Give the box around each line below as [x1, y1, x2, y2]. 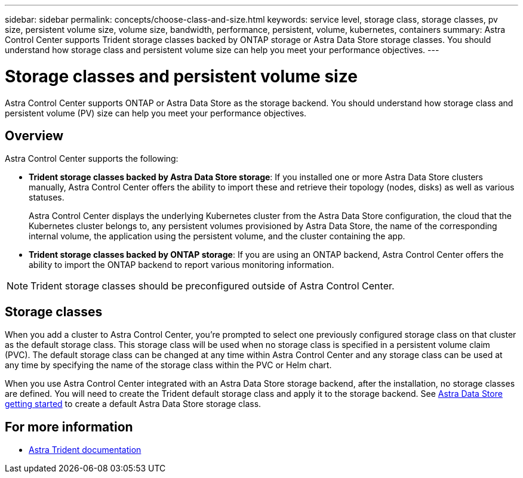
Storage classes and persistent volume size [5, 66, 358, 87]
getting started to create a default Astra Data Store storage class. [5, 399, 261, 409]
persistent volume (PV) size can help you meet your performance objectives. [5, 107, 307, 118]
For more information [5, 419, 133, 434]
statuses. [29, 192, 64, 203]
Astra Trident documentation [29, 445, 141, 455]
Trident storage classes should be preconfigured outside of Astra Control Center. [30, 280, 395, 292]
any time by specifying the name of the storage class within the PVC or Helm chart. [5, 360, 332, 371]
